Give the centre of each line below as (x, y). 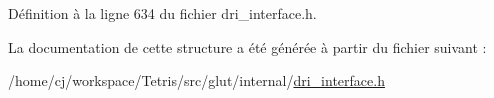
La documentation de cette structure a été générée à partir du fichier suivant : (247, 46)
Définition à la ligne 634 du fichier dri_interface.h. (162, 13)
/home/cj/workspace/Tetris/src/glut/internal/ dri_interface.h (196, 80)
